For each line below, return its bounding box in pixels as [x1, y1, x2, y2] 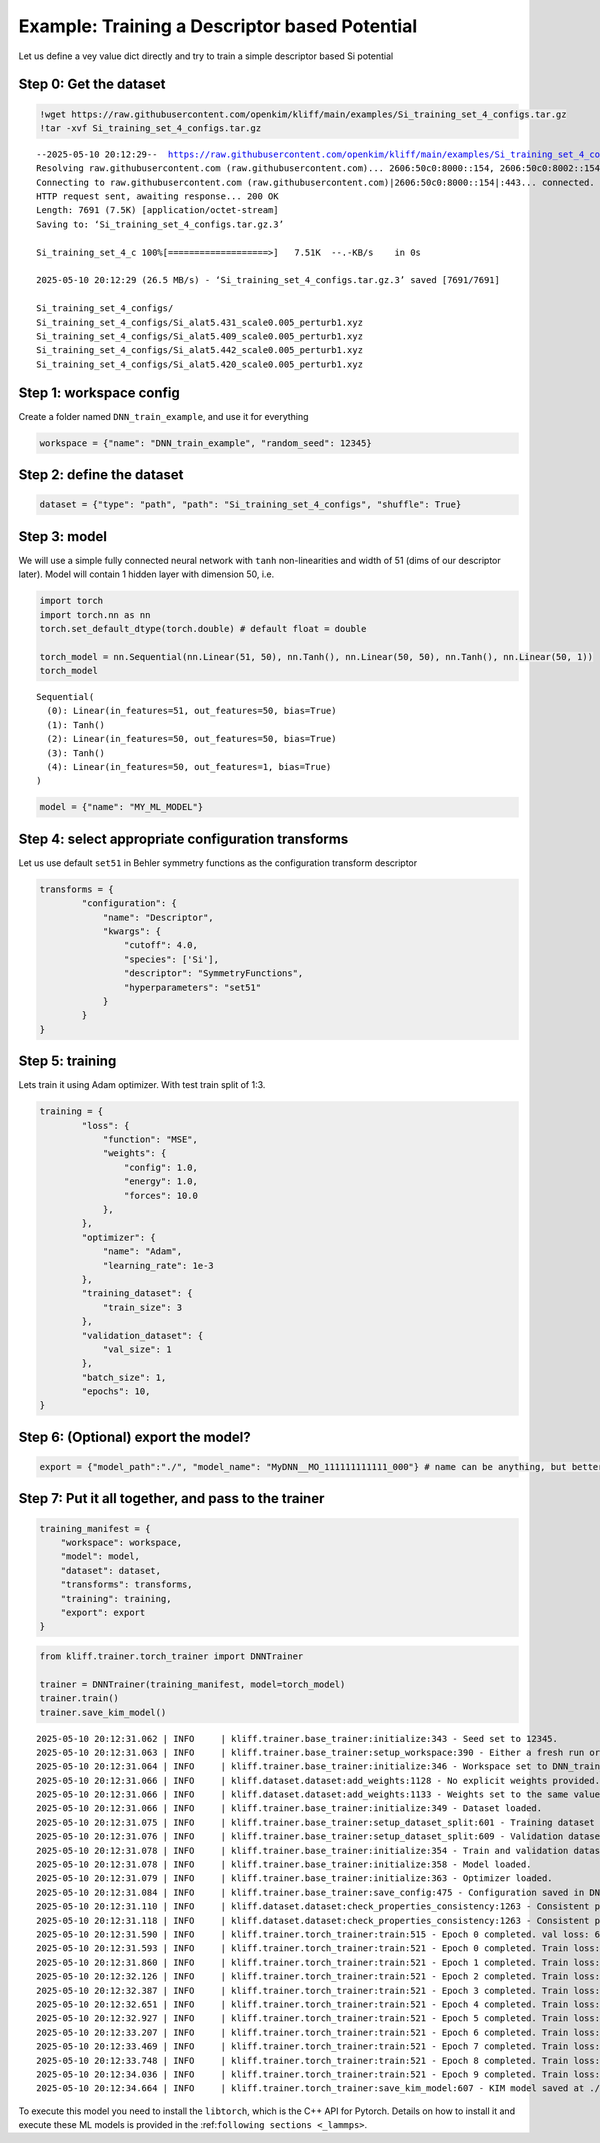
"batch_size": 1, [81, 1371, 167, 1383]
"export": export [60, 1607, 146, 1619]
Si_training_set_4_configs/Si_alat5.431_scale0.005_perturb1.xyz [36, 316, 364, 328]
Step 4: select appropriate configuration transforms [18, 830, 349, 847]
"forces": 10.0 [123, 1190, 199, 1201]
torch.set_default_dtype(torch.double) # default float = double [39, 623, 367, 634]
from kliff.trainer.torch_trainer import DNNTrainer [39, 1650, 304, 1662]
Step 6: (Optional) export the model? [18, 1428, 251, 1445]
